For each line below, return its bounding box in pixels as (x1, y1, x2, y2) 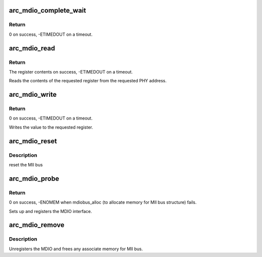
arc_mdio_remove (9, 221, 65, 229)
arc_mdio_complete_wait (9, 6, 86, 15)
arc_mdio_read (9, 44, 55, 52)
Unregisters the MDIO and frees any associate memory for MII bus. (9, 246, 143, 252)
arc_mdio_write (9, 91, 57, 99)
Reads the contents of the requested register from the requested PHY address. (9, 78, 167, 84)
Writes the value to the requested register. (9, 124, 93, 130)
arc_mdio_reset (9, 137, 57, 145)
